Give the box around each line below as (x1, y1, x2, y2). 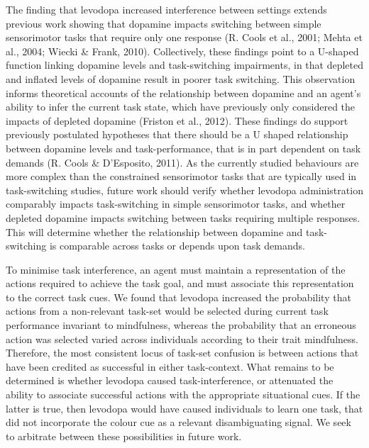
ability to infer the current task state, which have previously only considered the (6, 99, 356, 114)
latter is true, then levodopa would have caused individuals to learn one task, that (6, 401, 363, 415)
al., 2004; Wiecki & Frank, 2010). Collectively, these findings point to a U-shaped (6, 43, 359, 58)
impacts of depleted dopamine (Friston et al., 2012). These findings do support (6, 113, 348, 128)
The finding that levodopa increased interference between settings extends (6, 2, 327, 16)
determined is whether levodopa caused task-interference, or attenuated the (6, 373, 334, 388)
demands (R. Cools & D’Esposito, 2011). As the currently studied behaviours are (6, 155, 359, 169)
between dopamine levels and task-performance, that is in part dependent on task (6, 140, 361, 155)
